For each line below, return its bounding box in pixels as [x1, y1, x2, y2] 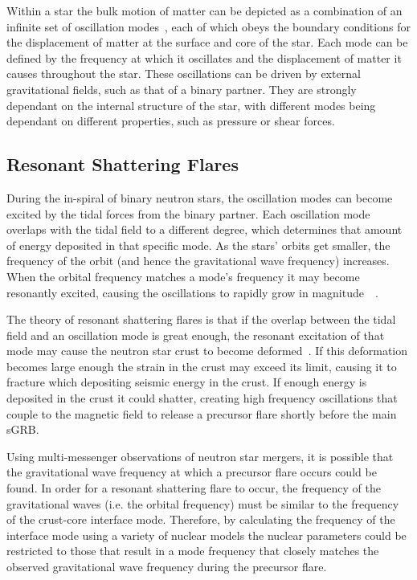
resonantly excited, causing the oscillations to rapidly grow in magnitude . [6, 284, 378, 300]
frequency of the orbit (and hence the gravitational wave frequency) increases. [6, 252, 390, 269]
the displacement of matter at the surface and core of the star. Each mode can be [6, 34, 408, 51]
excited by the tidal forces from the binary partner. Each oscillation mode [6, 205, 370, 222]
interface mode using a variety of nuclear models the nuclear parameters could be [6, 526, 407, 543]
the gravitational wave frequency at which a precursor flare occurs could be [6, 464, 377, 480]
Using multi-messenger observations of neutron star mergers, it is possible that [6, 447, 394, 464]
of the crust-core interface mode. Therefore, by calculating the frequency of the [6, 511, 395, 528]
